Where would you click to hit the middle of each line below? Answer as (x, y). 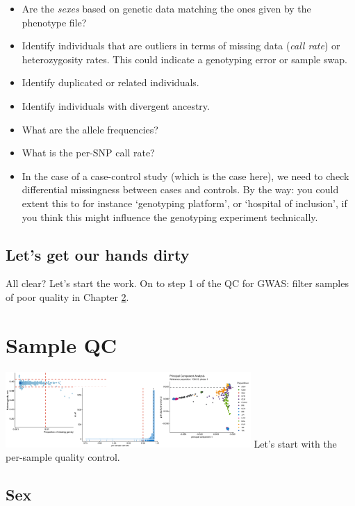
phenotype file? (54, 22)
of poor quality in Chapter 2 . (67, 296)
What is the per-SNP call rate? (88, 153)
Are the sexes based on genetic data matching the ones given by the (166, 8)
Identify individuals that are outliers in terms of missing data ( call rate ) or (181, 46)
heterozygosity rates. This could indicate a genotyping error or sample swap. (184, 59)
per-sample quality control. (63, 457)
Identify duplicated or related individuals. (110, 82)
